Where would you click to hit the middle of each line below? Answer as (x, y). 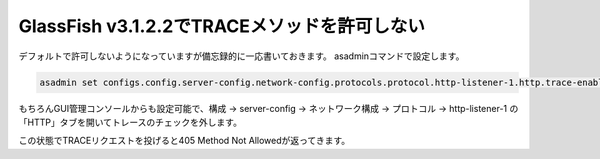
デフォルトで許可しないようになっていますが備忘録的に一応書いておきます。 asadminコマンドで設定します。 (241, 56)
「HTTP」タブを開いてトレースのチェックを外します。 (130, 122)
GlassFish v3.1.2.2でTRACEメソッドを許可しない (221, 26)
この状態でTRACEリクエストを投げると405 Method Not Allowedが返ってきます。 (184, 141)
